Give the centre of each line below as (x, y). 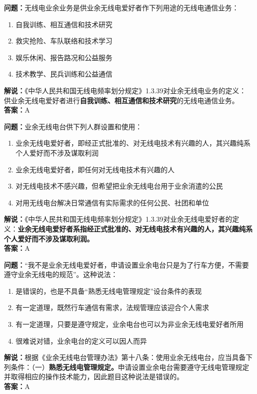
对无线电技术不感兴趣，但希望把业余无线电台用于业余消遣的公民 (119, 186)
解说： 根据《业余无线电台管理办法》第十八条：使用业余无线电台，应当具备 (125, 357)
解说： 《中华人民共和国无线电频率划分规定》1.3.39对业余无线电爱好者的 (118, 219)
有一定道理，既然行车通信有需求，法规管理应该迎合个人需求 (112, 307)
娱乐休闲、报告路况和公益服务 (64, 57)
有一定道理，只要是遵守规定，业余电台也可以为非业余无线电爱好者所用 (129, 324)
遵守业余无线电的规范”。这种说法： (61, 274)
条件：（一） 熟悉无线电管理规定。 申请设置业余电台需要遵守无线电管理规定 (130, 367)
